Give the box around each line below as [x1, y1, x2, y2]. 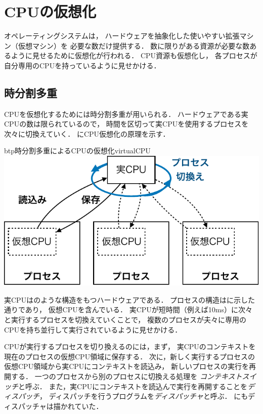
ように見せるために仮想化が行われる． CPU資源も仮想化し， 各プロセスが [11, 50, 257, 61]
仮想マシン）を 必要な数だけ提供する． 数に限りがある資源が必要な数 [18, 40, 250, 51]
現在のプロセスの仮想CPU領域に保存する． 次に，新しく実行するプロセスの [4, 351, 255, 361]
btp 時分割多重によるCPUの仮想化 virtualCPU [4, 145, 151, 156]
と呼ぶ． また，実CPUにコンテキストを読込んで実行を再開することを [18, 381, 248, 391]
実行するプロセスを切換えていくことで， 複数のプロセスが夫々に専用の [11, 314, 246, 324]
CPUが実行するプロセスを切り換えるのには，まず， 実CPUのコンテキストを [4, 341, 256, 352]
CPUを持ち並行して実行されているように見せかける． [4, 324, 182, 335]
